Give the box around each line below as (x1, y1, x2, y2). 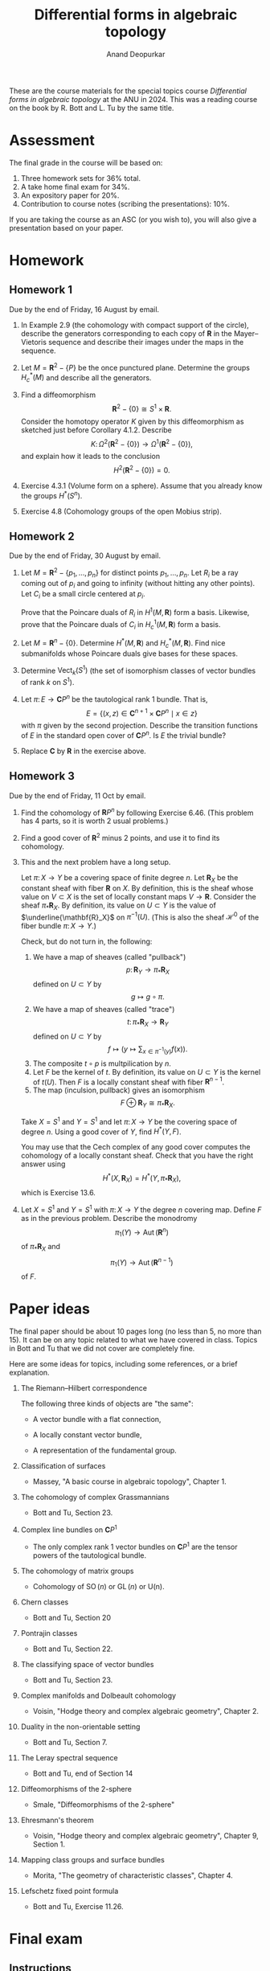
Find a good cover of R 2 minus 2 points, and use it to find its (20, 832, 220, 843)
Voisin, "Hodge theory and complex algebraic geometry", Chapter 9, (32, 1830, 260, 1840)
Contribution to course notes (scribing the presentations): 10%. (20, 199, 230, 208)
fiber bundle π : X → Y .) (20, 921, 97, 931)
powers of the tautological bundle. (32, 1550, 147, 1560)
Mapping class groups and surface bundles (20, 1854, 166, 1864)
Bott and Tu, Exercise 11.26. (32, 1901, 124, 1911)
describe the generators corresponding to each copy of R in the (20, 328, 232, 338)
